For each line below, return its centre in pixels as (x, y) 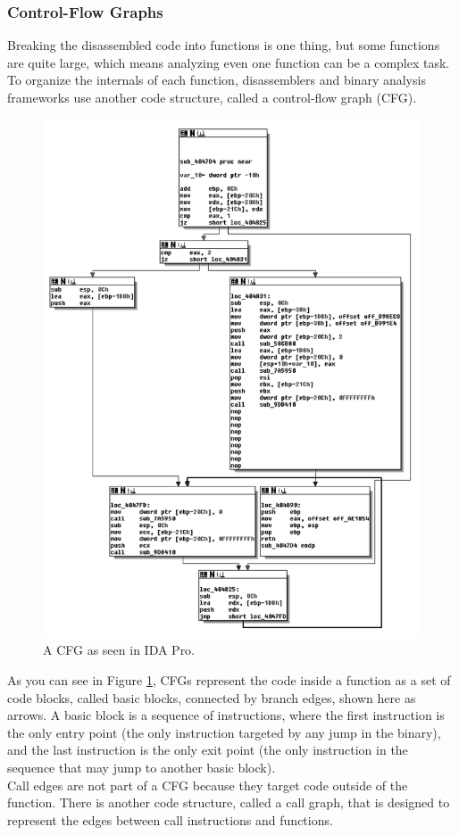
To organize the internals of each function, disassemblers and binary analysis (217, 80)
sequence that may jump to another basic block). (142, 767)
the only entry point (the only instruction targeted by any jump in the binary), (224, 732)
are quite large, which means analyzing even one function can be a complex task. (229, 62)
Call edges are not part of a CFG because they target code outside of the (208, 785)
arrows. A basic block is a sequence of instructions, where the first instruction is (226, 715)
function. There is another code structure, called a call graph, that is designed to (229, 802)
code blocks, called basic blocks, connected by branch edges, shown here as (212, 697)
